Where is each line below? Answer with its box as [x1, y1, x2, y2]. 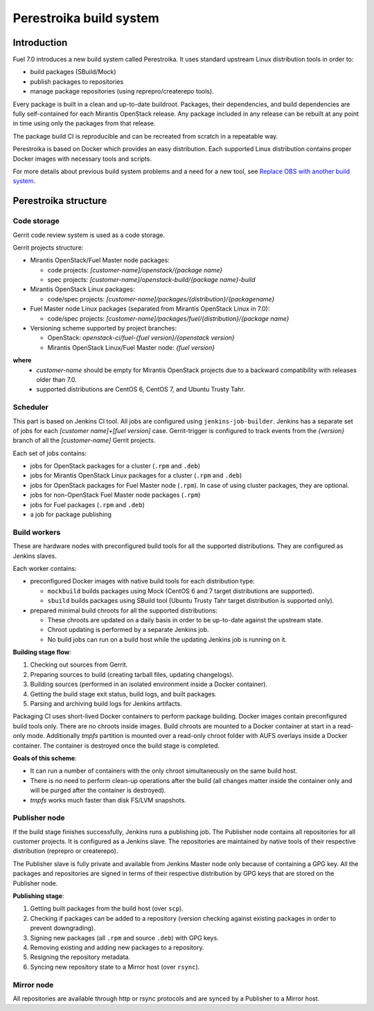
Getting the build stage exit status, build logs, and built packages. [30, 689, 217, 698]
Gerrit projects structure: [12, 243, 84, 252]
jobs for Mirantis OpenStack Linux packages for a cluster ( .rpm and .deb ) [30, 471, 242, 480]
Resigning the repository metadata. [30, 953, 131, 961]
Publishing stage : [12, 892, 64, 900]
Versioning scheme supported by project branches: [30, 324, 177, 333]
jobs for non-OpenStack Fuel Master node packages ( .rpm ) [30, 491, 201, 499]
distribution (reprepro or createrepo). [12, 847, 118, 855]
